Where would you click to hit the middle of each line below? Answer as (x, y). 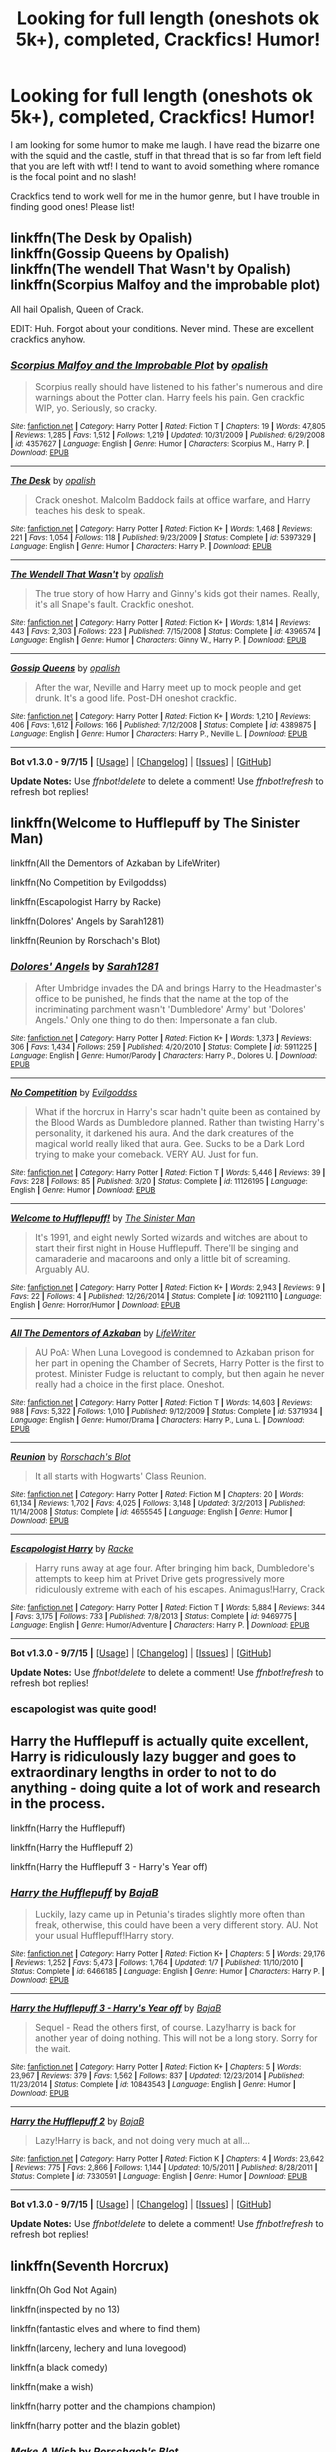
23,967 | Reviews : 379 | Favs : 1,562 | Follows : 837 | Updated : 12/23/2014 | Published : (157, 2076)
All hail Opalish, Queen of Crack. (77, 309)
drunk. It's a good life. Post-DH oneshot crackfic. (135, 698)
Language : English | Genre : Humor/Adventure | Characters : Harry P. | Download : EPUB (160, 1625)
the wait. (53, 2049)
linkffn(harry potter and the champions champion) (113, 2406)
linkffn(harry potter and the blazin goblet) (95, 2425)
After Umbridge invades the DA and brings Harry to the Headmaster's (178, 988)
